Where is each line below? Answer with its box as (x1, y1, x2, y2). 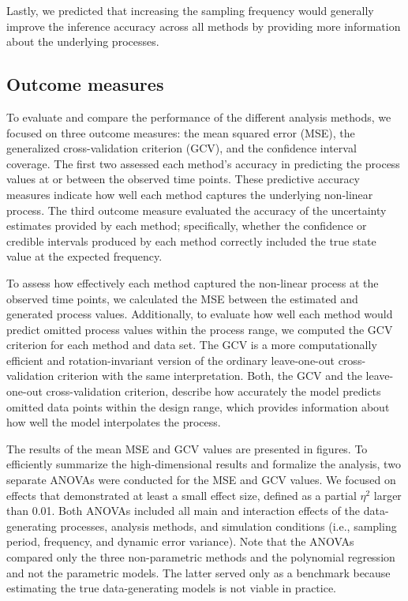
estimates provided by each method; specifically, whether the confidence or (6, 217, 367, 234)
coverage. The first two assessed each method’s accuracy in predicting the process (6, 155, 400, 171)
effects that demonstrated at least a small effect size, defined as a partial (6, 486, 357, 503)
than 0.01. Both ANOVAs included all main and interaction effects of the (6, 502, 360, 519)
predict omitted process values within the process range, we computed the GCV (6, 321, 393, 337)
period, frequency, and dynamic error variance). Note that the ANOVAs (6, 533, 354, 550)
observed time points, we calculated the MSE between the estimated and (6, 290, 358, 306)
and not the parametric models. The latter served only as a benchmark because (6, 564, 391, 580)
